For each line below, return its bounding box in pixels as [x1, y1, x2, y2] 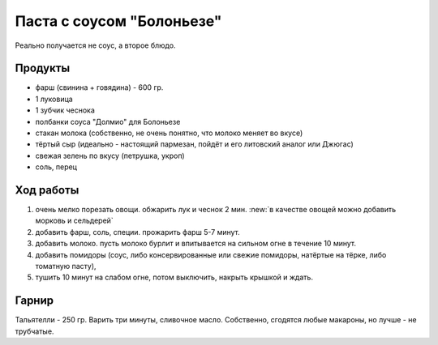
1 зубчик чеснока [35, 105, 95, 115]
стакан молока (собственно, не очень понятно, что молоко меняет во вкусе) [35, 128, 303, 138]
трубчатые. [15, 326, 54, 336]
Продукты [15, 62, 71, 75]
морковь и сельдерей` [35, 215, 114, 226]
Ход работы [15, 183, 79, 197]
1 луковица [35, 94, 73, 104]
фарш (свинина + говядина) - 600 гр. [35, 83, 164, 92]
